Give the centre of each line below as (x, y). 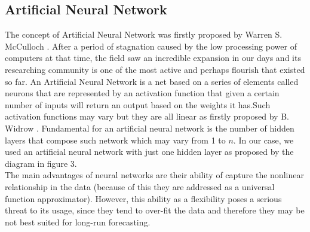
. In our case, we (263, 140)
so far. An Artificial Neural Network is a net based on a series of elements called (152, 81)
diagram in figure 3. (41, 163)
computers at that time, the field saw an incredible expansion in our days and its (153, 58)
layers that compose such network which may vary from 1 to (115, 140)
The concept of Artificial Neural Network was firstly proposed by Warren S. (144, 34)
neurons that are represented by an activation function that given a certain (142, 93)
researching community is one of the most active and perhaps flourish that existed (155, 69)
